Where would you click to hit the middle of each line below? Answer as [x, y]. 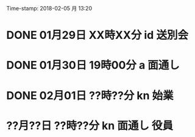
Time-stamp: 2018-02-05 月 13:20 [49, 8]
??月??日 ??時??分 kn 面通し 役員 [90, 125]
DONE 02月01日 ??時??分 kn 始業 [90, 95]
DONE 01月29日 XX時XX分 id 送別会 [97, 35]
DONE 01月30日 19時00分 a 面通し [93, 65]
